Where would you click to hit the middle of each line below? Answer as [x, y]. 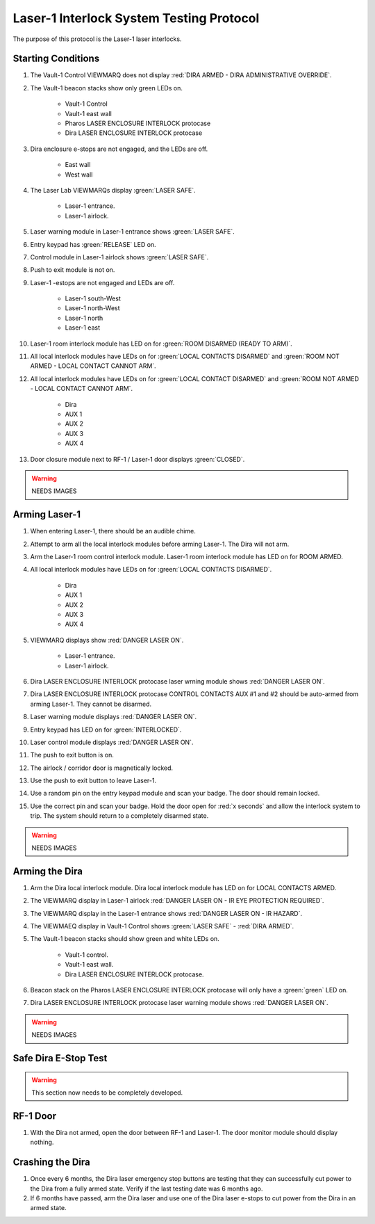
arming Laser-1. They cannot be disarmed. [91, 704]
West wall [79, 175]
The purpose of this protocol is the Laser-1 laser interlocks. [97, 39]
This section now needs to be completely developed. [107, 1093]
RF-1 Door [35, 1116]
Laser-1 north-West [93, 308]
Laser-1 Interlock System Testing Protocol [136, 18]
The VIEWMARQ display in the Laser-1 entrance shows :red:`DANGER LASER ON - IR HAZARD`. [166, 913]
